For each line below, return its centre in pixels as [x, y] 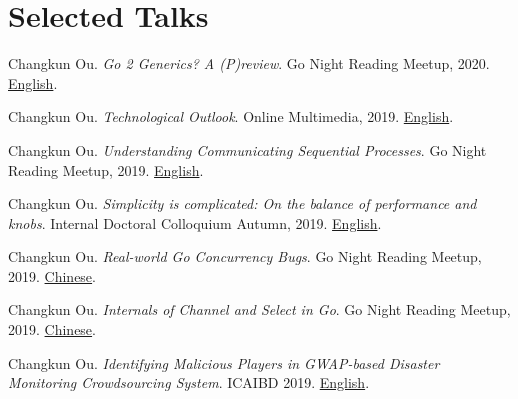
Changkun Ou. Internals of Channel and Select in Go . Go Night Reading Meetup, [259, 309]
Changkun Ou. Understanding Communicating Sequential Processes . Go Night [247, 149]
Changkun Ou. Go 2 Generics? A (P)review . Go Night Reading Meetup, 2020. [249, 63]
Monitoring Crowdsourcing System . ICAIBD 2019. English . [189, 382]
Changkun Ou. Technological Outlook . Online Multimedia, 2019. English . [231, 116]
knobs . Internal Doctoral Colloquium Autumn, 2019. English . [195, 222]
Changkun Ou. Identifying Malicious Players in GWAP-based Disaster [224, 362]
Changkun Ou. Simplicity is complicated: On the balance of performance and [242, 203]
